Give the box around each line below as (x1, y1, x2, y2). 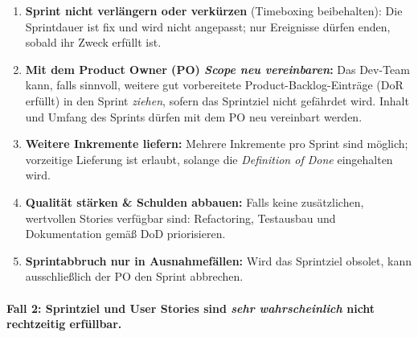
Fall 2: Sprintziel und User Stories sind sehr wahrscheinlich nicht (6, 299, 375, 316)
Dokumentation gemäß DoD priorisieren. (25, 225, 226, 242)
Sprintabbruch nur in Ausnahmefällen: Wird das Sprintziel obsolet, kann (25, 252, 412, 269)
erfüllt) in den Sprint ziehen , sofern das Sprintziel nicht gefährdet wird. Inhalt (25, 92, 409, 109)
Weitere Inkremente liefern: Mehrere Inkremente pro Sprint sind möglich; (25, 135, 408, 152)
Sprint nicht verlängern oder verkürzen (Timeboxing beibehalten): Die (25, 2, 403, 18)
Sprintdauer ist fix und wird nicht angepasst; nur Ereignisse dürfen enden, (25, 18, 391, 35)
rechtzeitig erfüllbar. (6, 315, 122, 332)
